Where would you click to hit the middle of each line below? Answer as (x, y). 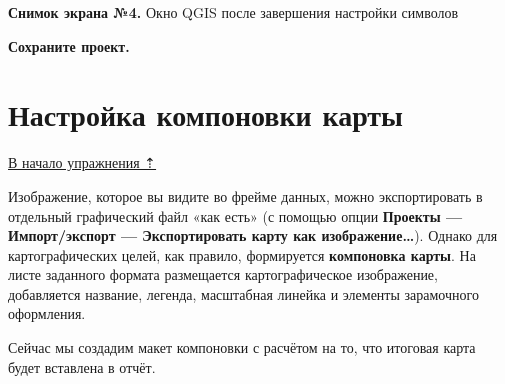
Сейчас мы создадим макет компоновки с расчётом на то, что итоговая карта (242, 347)
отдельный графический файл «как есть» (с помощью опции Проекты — (235, 215)
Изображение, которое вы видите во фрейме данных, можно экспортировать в (245, 195)
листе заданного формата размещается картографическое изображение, (223, 274)
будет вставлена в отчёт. (82, 366)
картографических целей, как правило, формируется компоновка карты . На (242, 254)
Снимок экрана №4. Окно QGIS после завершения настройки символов (233, 12)
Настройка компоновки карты (205, 114)
